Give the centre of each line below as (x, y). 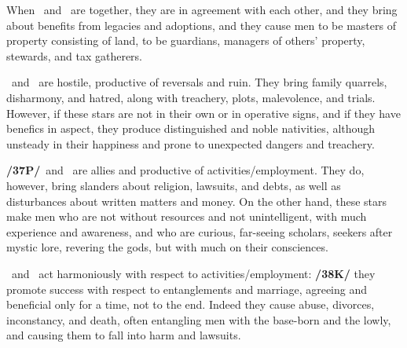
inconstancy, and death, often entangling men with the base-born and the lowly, (199, 319)
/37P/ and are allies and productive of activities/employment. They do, (185, 170)
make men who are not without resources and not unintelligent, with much (187, 216)
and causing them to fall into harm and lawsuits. (124, 335)
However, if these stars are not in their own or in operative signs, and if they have (203, 113)
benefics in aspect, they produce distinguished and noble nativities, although (191, 128)
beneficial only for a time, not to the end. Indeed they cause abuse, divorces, (191, 304)
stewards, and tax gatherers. (75, 55)
